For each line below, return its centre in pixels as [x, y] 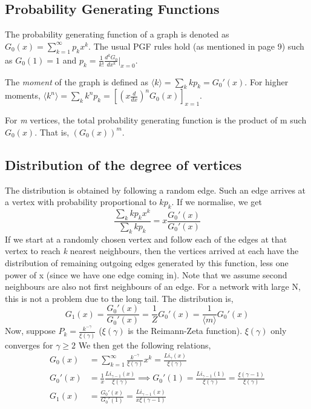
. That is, [52, 132]
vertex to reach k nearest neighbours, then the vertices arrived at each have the [152, 251]
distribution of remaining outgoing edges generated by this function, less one [147, 262]
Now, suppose [30, 331]
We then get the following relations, [145, 345]
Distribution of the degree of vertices [123, 164]
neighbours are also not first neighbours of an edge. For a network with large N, [153, 286]
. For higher [267, 81]
